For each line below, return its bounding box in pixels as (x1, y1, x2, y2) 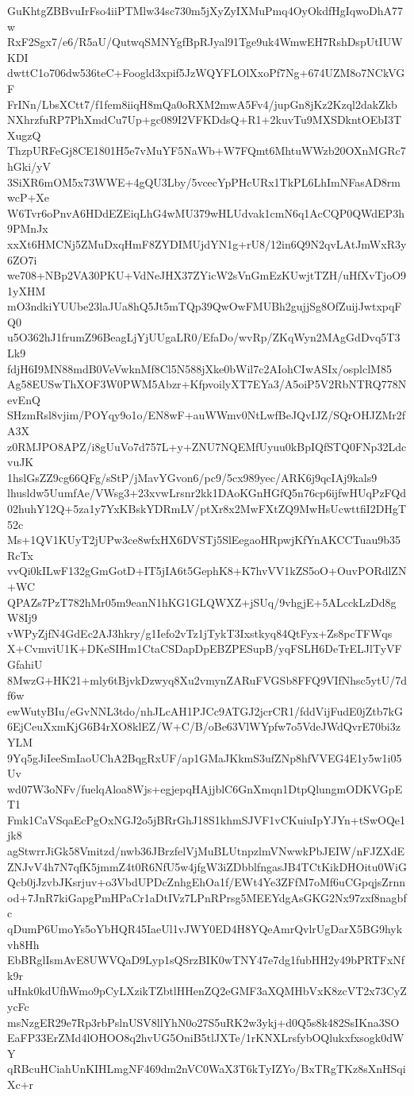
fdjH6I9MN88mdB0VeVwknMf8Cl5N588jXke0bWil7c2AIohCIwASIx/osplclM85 (7, 360, 392, 376)
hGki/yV (7, 157, 51, 174)
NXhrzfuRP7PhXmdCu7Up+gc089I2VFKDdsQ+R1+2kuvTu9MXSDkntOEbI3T (7, 111, 402, 128)
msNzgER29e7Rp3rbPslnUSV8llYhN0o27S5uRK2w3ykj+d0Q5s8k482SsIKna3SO (7, 1013, 400, 1030)
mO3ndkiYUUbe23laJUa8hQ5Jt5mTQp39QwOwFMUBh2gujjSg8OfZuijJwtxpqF (7, 298, 402, 315)
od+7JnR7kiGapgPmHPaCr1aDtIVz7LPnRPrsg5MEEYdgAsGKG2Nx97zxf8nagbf (7, 889, 407, 905)
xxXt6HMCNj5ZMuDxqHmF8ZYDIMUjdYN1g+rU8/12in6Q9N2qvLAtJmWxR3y (7, 235, 407, 252)
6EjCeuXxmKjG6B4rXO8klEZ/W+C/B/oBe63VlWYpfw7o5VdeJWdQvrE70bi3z (7, 718, 401, 735)
